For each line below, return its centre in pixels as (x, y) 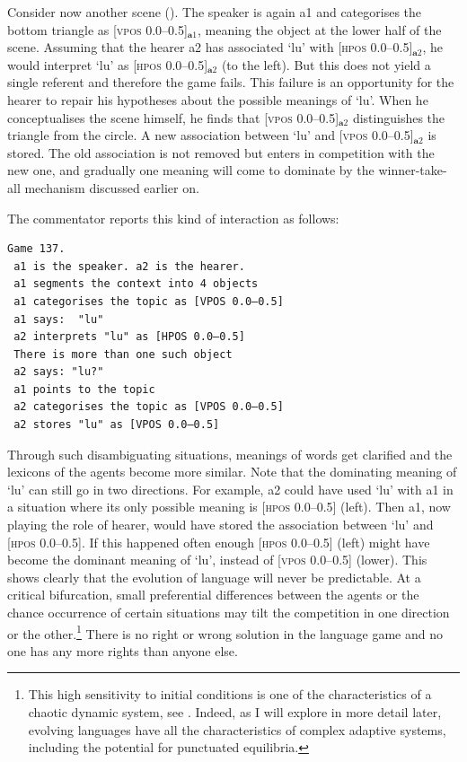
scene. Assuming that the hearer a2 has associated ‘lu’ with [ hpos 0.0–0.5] (210, 47)
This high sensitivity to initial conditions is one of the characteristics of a (230, 694)
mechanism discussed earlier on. (112, 187)
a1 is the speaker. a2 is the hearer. (129, 266)
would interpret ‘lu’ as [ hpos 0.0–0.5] (108, 64)
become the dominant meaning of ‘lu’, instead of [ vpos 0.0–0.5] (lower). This (217, 560)
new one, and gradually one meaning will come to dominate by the (191, 170)
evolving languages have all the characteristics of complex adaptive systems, (237, 729)
